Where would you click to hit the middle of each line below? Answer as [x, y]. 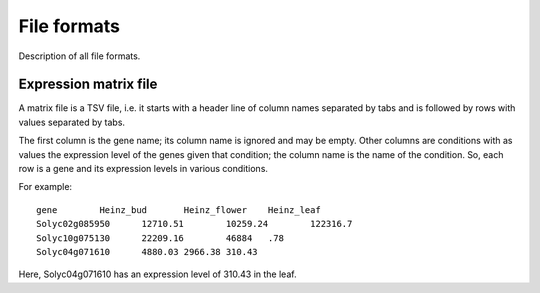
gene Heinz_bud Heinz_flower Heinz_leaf [179, 209]
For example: [45, 187]
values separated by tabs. [71, 122]
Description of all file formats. [79, 56]
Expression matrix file [88, 84]
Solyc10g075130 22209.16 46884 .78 [160, 238]
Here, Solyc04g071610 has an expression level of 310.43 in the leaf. [157, 274]
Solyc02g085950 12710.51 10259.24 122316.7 [194, 224]
